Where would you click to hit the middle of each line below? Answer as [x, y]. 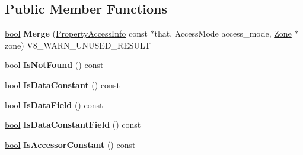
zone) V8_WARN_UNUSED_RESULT [78, 45]
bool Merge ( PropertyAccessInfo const [76, 33]
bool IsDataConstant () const [62, 84]
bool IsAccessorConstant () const [70, 144]
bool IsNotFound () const [54, 65]
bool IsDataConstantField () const [73, 125]
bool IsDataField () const [54, 104]
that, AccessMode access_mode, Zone [223, 33]
